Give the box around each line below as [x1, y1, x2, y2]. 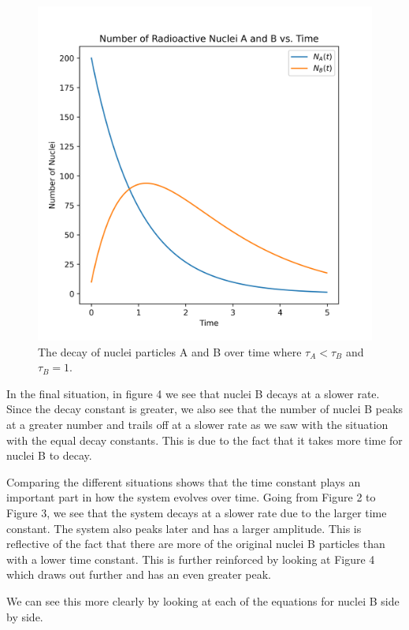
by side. [6, 608, 43, 624]
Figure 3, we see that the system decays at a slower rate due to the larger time [6, 504, 387, 520]
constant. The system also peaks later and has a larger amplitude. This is [6, 520, 362, 536]
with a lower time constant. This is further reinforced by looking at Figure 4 [6, 550, 375, 567]
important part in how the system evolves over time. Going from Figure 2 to [6, 489, 376, 505]
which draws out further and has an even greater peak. [6, 566, 271, 583]
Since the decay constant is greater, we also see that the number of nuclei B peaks [6, 401, 403, 417]
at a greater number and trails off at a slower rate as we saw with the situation [6, 416, 389, 432]
